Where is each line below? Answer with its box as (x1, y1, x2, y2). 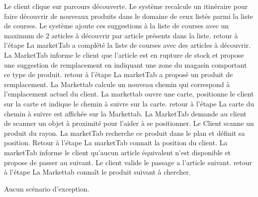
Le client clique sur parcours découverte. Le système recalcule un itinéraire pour (4, 1, 248, 11)
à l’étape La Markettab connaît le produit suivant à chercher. (4, 167, 191, 177)
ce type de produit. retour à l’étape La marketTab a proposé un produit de (4, 69, 233, 80)
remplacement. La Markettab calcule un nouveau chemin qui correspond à (4, 79, 230, 89)
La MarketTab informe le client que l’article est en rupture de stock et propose (4, 49, 244, 60)
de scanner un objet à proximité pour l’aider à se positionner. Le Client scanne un (4, 118, 254, 128)
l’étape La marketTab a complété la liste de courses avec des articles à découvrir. (4, 40, 251, 50)
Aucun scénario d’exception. (4, 183, 89, 194)
